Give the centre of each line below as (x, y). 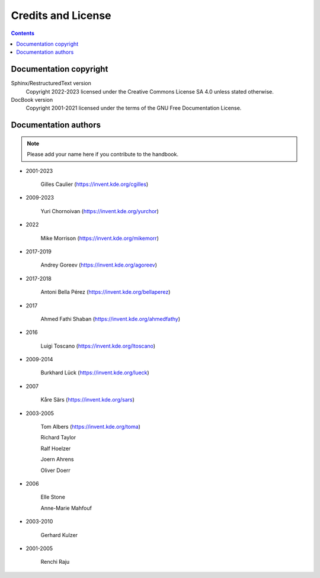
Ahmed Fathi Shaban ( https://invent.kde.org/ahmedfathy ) (111, 319)
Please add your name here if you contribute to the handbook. (103, 155)
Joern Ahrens (57, 460)
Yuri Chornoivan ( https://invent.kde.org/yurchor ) (100, 211)
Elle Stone (53, 497)
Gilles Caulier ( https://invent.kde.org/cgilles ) (94, 184)
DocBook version (32, 100)
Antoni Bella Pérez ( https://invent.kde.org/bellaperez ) (105, 292)
